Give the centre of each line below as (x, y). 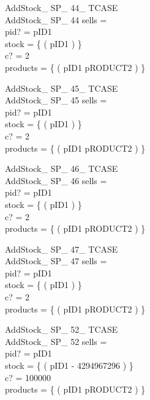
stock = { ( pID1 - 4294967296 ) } (69, 365)
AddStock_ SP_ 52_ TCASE (62, 329)
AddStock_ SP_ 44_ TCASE (62, 7)
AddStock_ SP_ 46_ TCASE (62, 169)
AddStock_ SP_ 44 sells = (56, 19)
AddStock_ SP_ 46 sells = (56, 180)
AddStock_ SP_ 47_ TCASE (62, 249)
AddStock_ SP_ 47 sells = (56, 261)
